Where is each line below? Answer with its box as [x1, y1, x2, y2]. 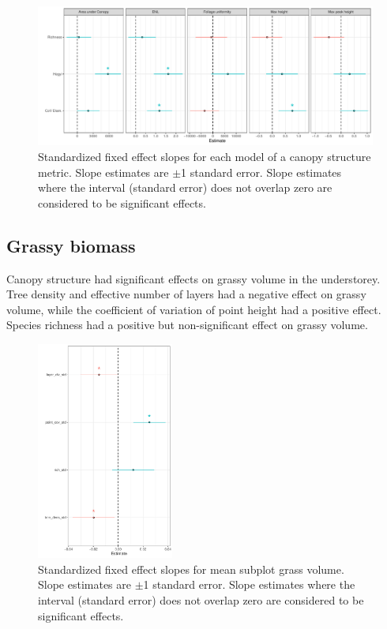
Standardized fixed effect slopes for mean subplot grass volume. [38, 560, 344, 577]
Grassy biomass [6, 233, 136, 257]
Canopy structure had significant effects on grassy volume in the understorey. [6, 270, 381, 286]
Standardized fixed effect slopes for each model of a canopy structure [38, 148, 371, 164]
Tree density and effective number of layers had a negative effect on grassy [6, 286, 366, 302]
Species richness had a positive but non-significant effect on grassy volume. [6, 316, 368, 333]
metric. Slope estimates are [38, 163, 169, 180]
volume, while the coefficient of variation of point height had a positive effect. [6, 301, 381, 317]
